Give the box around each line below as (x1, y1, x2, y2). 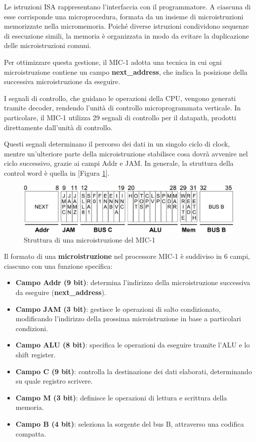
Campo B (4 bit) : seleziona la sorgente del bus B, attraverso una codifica (15, 418, 244, 429)
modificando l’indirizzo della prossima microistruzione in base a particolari (15, 313, 241, 324)
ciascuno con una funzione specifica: (4, 260, 113, 271)
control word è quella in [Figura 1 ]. (4, 167, 110, 178)
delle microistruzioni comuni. (4, 40, 91, 50)
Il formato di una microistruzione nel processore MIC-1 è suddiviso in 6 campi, (4, 251, 250, 261)
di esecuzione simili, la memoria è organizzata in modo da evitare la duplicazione (4, 30, 249, 41)
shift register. (15, 349, 56, 359)
